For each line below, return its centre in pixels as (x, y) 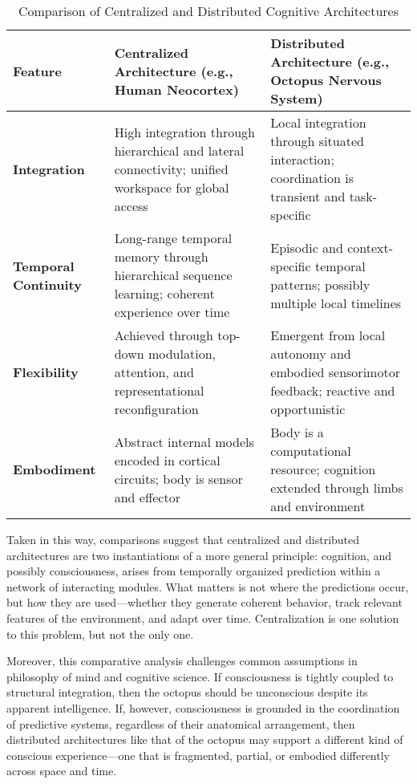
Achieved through (164, 335)
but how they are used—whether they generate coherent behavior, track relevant (204, 602)
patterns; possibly (320, 284)
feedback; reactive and (333, 390)
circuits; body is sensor (178, 478)
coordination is (312, 178)
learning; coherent (164, 293)
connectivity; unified (171, 169)
